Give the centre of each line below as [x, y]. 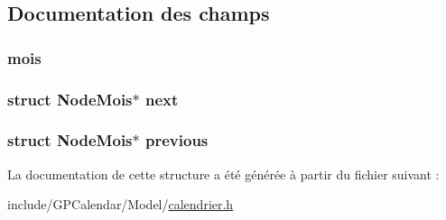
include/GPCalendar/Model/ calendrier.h [121, 204]
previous [177, 140]
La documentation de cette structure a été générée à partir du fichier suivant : [223, 174]
